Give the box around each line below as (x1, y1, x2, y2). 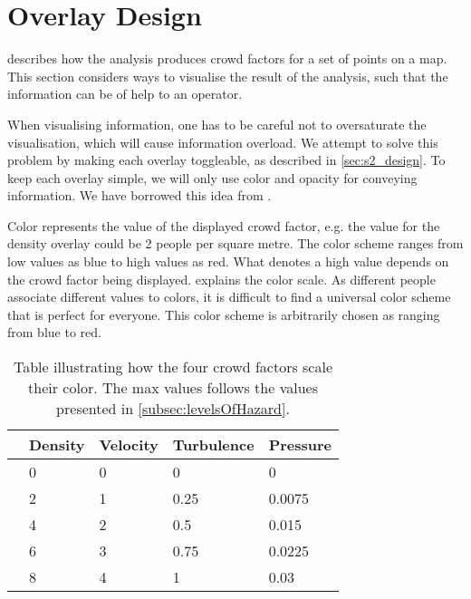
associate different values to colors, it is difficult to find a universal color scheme (7, 287, 451, 306)
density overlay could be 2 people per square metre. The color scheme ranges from (7, 234, 464, 253)
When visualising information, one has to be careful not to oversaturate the (7, 114, 427, 133)
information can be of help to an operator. (7, 84, 243, 103)
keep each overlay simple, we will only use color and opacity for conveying (7, 168, 418, 187)
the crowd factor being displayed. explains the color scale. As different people (7, 269, 436, 288)
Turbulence (172, 434, 255, 456)
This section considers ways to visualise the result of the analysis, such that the (7, 66, 448, 85)
